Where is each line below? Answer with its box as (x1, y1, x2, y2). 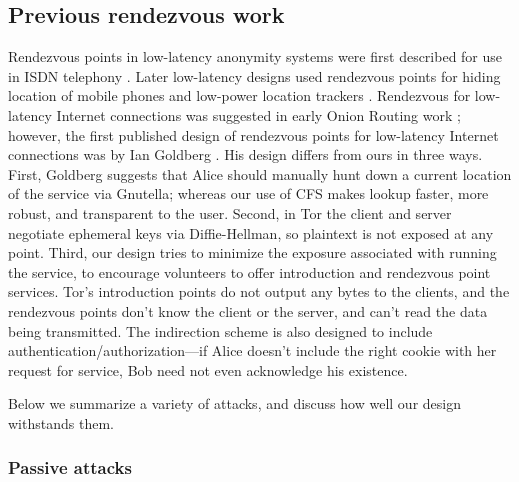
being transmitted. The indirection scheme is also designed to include (8, 320, 433, 341)
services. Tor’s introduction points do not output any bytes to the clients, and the (8, 281, 510, 302)
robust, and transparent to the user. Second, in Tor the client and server (8, 202, 452, 223)
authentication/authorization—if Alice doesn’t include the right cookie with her (8, 340, 497, 361)
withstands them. (8, 412, 114, 433)
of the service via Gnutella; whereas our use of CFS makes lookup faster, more (8, 183, 489, 204)
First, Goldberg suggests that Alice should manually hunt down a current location (8, 163, 512, 184)
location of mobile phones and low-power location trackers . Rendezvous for (8, 85, 471, 106)
